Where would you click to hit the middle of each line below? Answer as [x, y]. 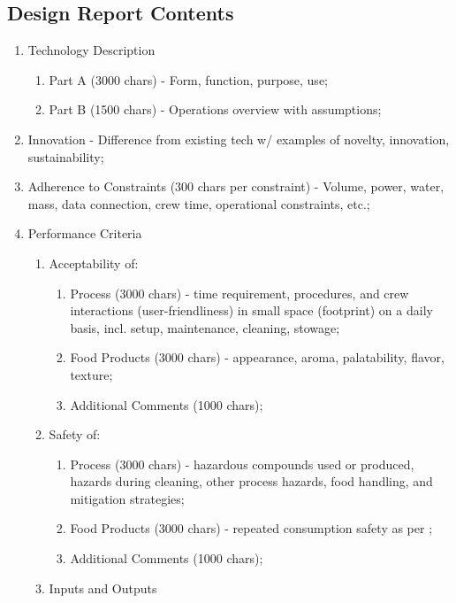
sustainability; [66, 156]
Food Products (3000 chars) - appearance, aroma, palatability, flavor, [257, 357]
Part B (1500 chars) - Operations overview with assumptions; [215, 109]
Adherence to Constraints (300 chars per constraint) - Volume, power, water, [236, 186]
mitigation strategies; [127, 498]
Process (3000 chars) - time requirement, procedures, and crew [239, 293]
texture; [91, 374]
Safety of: [75, 434]
